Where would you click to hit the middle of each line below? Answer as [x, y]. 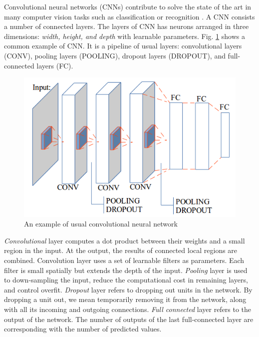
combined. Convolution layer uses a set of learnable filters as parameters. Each [124, 260]
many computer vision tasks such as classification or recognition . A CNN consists [129, 16]
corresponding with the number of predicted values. [83, 329]
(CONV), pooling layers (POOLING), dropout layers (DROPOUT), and [115, 55]
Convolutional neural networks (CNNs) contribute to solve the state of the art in [128, 6]
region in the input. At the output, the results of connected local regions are [121, 250]
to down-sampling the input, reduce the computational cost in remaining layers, [126, 280]
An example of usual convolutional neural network [101, 224]
